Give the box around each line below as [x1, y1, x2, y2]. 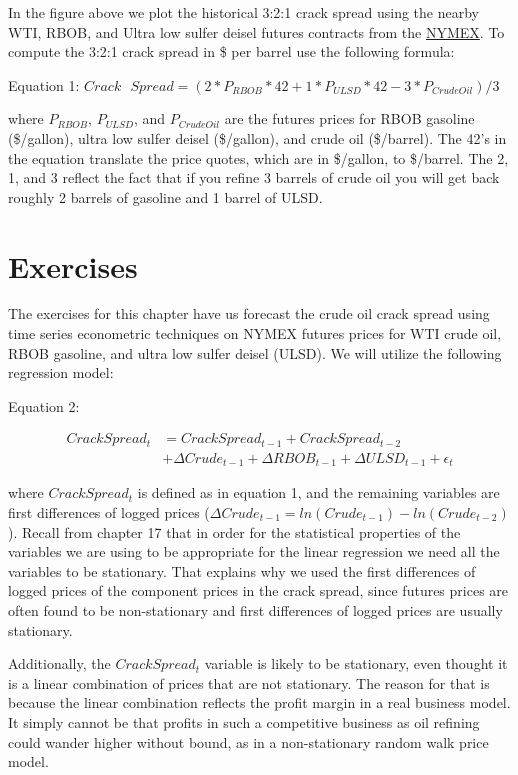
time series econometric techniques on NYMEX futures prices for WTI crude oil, [8, 323, 502, 344]
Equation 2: [8, 395, 80, 416]
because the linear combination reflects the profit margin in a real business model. [8, 692, 511, 713]
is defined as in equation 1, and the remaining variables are [137, 482, 500, 503]
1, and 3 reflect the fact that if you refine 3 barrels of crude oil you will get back [8, 167, 500, 188]
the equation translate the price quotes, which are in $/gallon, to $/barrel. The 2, [8, 147, 509, 168]
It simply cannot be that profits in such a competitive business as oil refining [8, 711, 480, 732]
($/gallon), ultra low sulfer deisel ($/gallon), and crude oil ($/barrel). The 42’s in [8, 127, 507, 148]
